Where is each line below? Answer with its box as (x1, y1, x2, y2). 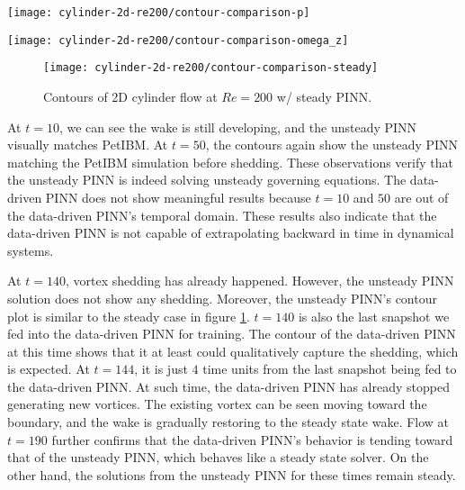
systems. (7, 240, 54, 259)
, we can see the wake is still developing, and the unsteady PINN (58, 117, 417, 136)
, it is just (134, 359, 188, 378)
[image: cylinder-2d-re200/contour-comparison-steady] (43, 61, 379, 75)
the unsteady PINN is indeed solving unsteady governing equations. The (7, 170, 407, 189)
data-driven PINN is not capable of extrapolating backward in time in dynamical (7, 223, 454, 242)
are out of (394, 187, 449, 206)
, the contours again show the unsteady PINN (205, 135, 459, 154)
